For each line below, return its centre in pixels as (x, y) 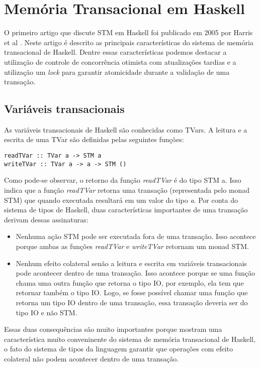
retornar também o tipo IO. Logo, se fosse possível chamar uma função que (132, 292)
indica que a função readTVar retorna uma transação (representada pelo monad (127, 190)
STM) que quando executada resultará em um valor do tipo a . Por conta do (121, 200)
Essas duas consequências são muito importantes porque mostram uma (113, 329)
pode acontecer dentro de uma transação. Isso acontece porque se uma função (136, 273)
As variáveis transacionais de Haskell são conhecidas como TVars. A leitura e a (126, 129)
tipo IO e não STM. (47, 312)
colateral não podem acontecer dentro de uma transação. (92, 358)
